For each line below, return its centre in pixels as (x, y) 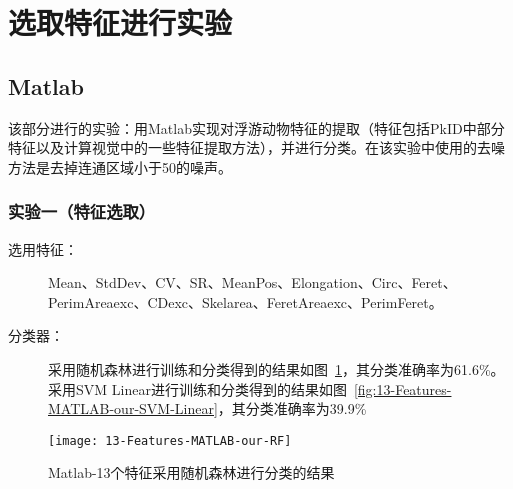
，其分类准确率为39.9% (292, 408)
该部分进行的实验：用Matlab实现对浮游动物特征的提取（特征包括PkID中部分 (256, 127)
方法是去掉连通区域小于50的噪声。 (120, 166)
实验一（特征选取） (82, 211)
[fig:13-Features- (402, 388)
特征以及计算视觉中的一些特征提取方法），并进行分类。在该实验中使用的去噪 (256, 147)
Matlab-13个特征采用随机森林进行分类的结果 (191, 472)
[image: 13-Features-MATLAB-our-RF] (170, 440)
